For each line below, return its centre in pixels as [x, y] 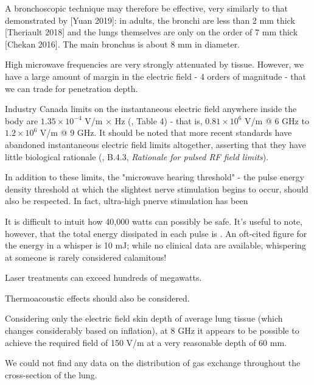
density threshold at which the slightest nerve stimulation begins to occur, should [157, 189]
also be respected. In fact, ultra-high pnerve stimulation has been [127, 201]
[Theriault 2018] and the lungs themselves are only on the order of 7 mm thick [152, 32]
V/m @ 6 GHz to [277, 120]
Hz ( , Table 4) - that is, [159, 120]
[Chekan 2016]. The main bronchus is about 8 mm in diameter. [123, 44]
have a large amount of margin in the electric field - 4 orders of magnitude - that [155, 76]
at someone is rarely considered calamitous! [86, 257]
